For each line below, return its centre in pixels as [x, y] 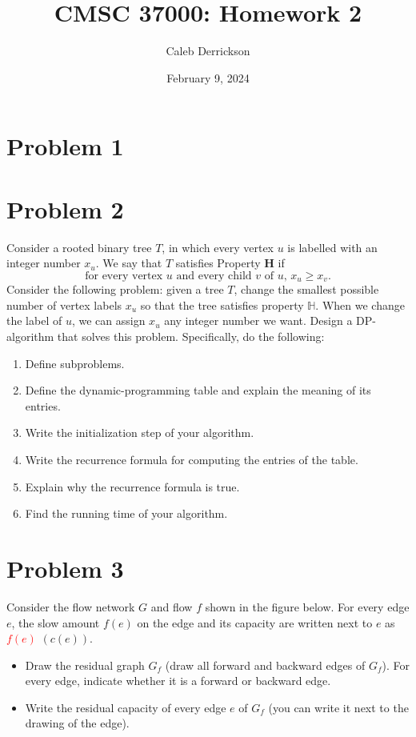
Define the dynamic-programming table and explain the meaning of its [198, 390]
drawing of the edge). [77, 723]
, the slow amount [56, 622]
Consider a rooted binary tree [79, 247]
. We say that [129, 263]
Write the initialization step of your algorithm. [140, 433]
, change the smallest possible [306, 289]
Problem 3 [65, 568]
